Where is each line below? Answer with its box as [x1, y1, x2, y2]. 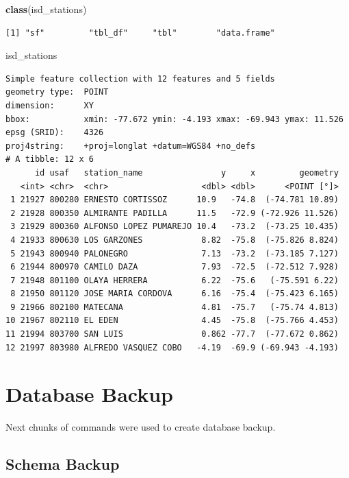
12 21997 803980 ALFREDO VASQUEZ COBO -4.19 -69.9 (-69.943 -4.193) [5, 342, 339, 352]
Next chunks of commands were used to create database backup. [5, 420, 276, 434]
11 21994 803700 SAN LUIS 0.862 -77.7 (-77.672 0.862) [5, 329, 339, 339]
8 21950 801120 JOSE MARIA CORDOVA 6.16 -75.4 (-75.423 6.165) [10, 289, 339, 299]
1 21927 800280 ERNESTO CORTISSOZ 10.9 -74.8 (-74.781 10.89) [10, 195, 339, 205]
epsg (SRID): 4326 [5, 128, 104, 138]
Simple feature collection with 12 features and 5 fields [5, 73, 275, 84]
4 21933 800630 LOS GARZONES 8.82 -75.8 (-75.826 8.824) [10, 235, 339, 245]
